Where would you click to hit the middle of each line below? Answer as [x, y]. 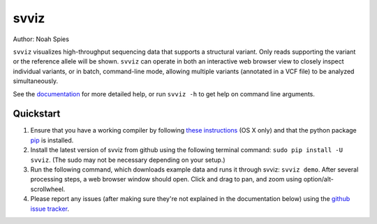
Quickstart [37, 114]
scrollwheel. [48, 189]
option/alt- [319, 179]
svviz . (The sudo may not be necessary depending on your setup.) [128, 160]
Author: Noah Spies [41, 39]
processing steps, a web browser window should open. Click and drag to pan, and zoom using [166, 179]
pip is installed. [52, 140]
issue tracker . [50, 209]
